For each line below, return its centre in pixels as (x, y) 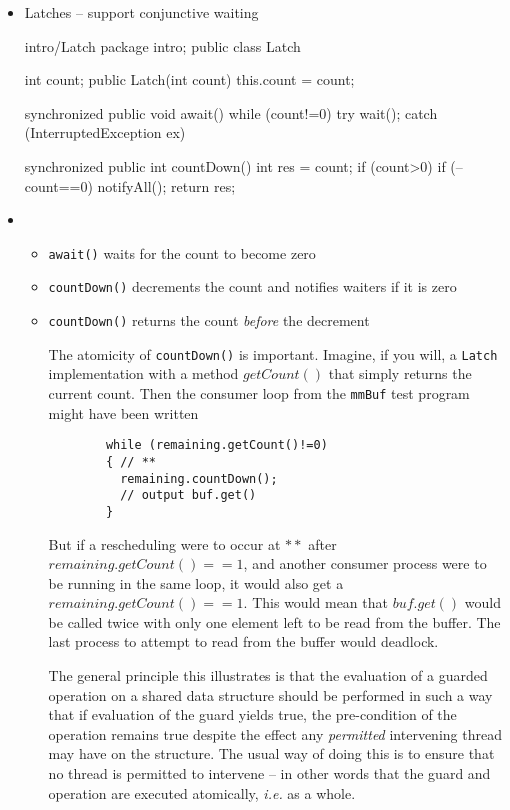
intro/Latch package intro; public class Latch (162, 45)
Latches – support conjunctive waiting (141, 12)
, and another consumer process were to (365, 563)
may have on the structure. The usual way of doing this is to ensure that (271, 753)
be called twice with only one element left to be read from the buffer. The (274, 621)
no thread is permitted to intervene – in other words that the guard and (269, 773)
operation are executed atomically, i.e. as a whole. (202, 792)
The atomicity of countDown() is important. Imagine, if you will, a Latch (273, 353)
